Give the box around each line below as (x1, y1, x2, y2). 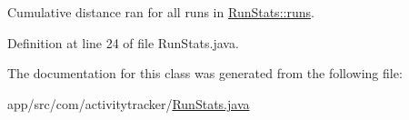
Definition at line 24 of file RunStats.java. (7, 33, 239, 52)
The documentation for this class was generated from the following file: (7, 64, 403, 83)
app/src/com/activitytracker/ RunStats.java (7, 94, 250, 113)
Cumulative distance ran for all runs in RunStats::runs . (7, 3, 314, 21)
